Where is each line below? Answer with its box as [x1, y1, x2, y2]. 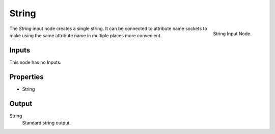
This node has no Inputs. [9, 59, 62, 65]
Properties [9, 72, 44, 81]
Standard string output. [22, 120, 71, 126]
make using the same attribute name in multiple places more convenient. [9, 32, 162, 38]
